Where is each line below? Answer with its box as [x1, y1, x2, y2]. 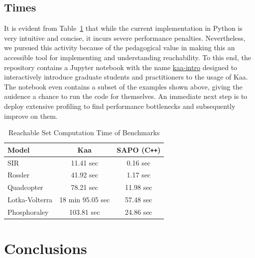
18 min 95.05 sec [59, 194, 110, 205]
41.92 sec [71, 170, 98, 180]
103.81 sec [69, 207, 100, 217]
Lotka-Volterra [7, 194, 53, 205]
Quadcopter [7, 182, 43, 192]
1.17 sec [127, 170, 151, 180]
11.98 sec [125, 182, 152, 192]
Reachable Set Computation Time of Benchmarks [8, 127, 160, 138]
